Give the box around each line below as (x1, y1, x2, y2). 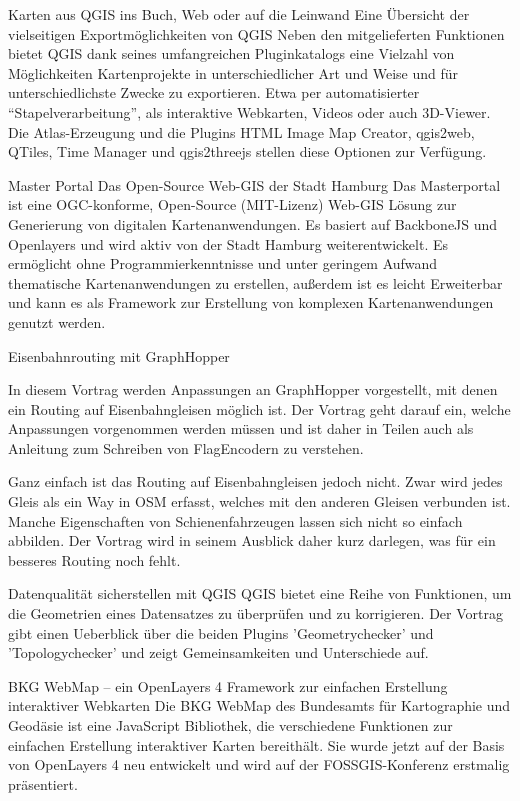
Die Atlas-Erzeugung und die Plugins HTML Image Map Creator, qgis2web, (8, 121, 475, 142)
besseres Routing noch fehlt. (8, 549, 181, 570)
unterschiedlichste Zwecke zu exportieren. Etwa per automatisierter (8, 82, 420, 103)
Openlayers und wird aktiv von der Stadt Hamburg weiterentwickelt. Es (8, 233, 449, 254)
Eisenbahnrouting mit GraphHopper (8, 345, 230, 366)
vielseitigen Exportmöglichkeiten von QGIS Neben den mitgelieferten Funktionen (8, 23, 505, 44)
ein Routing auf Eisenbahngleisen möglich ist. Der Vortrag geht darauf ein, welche (8, 398, 511, 419)
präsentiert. (8, 773, 78, 794)
